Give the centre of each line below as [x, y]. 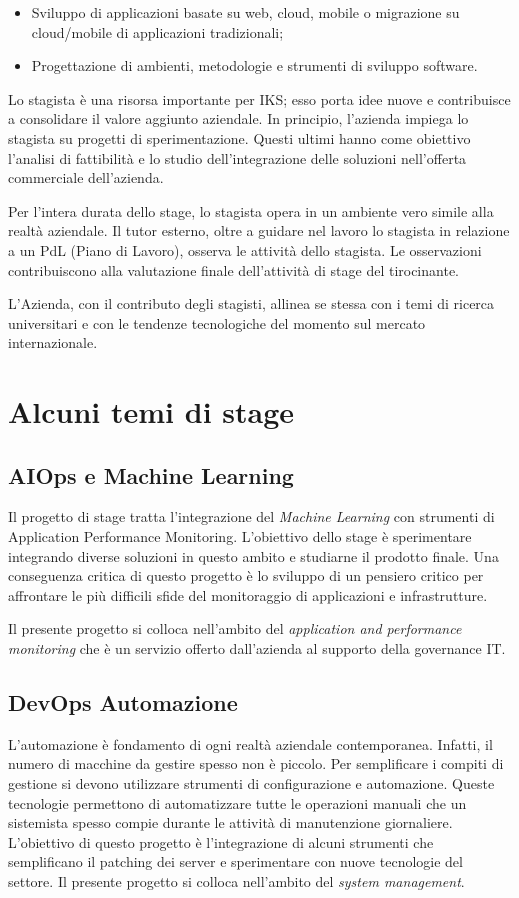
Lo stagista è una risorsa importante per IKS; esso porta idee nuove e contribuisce [259, 98]
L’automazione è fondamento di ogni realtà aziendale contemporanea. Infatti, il [250, 743]
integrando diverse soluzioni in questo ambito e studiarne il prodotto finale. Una [253, 555]
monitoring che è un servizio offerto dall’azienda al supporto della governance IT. [257, 648]
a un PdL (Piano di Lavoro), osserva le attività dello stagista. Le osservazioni [245, 249]
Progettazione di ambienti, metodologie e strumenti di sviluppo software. [254, 65]
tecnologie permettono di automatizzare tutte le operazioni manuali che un [237, 802]
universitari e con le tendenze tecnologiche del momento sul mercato [217, 322]
